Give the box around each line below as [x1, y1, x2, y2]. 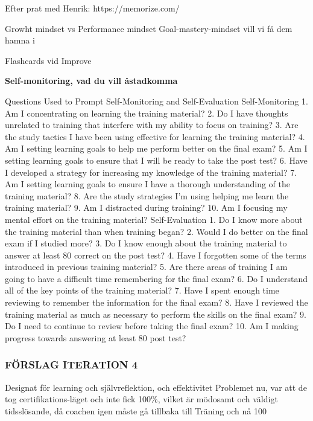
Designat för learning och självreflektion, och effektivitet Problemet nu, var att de [5, 381, 307, 393]
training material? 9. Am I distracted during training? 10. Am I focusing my [5, 201, 288, 214]
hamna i [5, 34, 35, 47]
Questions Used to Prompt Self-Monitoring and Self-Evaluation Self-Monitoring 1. [5, 94, 308, 107]
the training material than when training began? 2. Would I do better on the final [5, 225, 308, 237]
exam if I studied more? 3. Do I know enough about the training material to [5, 237, 287, 249]
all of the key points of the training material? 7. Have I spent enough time [5, 284, 279, 297]
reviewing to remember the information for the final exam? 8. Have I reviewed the [5, 296, 308, 309]
